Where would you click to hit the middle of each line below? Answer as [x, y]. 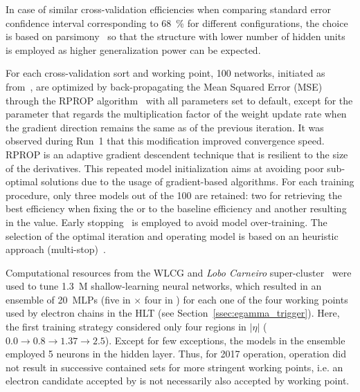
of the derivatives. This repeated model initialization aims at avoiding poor [165, 168]
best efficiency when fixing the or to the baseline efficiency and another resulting [176, 208]
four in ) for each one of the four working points [246, 299]
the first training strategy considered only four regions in [126, 327]
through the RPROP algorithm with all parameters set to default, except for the [179, 100]
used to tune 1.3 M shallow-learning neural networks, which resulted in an [164, 286]
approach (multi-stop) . [56, 249]
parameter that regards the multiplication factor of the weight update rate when [176, 114]
